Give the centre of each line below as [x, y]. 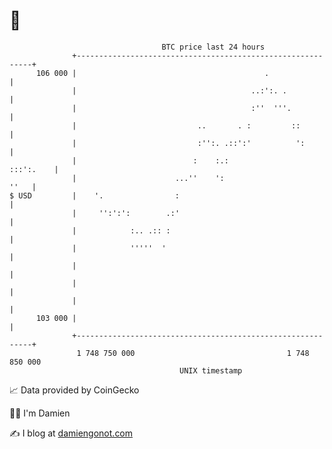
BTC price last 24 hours [213, 47]
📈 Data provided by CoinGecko [74, 390]
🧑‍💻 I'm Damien [40, 413]
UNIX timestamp [211, 370]
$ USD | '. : [95, 195]
